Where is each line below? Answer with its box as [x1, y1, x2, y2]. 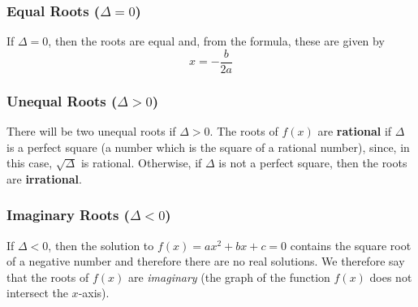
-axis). [78, 284, 110, 301]
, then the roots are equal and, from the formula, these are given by [48, 32, 385, 50]
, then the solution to [48, 236, 154, 253]
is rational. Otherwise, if [80, 154, 202, 171]
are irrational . [6, 170, 82, 187]
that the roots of [6, 268, 89, 285]
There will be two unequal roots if [6, 123, 176, 140]
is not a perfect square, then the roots [218, 154, 407, 171]
